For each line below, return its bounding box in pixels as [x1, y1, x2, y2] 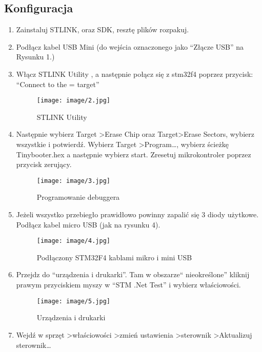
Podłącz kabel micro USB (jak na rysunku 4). [16, 219, 160, 230]
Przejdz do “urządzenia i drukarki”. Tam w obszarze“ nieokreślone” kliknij [16, 269, 250, 280]
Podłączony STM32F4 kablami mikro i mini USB [36, 252, 192, 262]
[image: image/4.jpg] [36, 237, 110, 245]
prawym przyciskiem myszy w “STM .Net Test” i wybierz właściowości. [16, 279, 241, 290]
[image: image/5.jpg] [36, 297, 110, 305]
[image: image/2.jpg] [36, 97, 110, 105]
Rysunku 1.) [16, 51, 55, 62]
